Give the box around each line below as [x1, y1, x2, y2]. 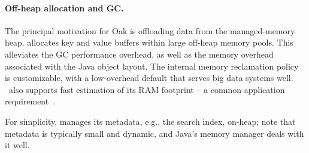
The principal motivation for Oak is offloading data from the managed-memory [5, 24, 295, 37]
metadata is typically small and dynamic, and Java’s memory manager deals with [5, 127, 304, 139]
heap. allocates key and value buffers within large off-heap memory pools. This [5, 36, 293, 49]
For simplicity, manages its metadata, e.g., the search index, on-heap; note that [5, 115, 296, 127]
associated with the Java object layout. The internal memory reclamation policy [5, 59, 299, 72]
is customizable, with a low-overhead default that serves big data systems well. [5, 71, 293, 84]
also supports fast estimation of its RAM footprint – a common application [8, 83, 285, 95]
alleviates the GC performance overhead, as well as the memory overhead [5, 47, 274, 60]
